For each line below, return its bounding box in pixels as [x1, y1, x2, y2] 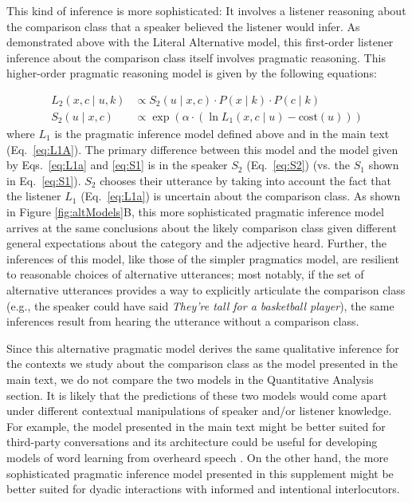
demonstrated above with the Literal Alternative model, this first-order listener [6, 34, 394, 50]
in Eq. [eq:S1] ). [6, 172, 81, 188]
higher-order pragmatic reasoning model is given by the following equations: [6, 65, 377, 81]
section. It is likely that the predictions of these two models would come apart [6, 386, 387, 403]
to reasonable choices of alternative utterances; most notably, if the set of [6, 266, 364, 283]
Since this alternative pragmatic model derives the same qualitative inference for [6, 339, 399, 356]
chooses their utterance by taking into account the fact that [100, 172, 391, 188]
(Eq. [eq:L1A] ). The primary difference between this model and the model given [6, 140, 398, 157]
